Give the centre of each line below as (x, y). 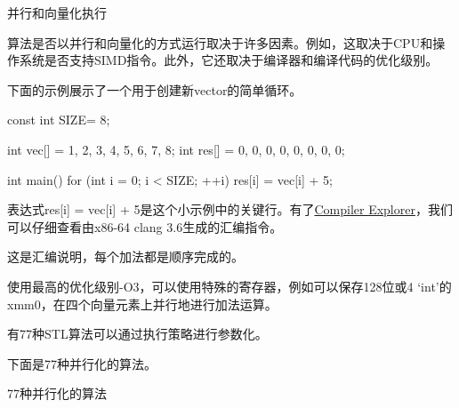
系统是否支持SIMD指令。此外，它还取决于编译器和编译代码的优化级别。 (229, 60)
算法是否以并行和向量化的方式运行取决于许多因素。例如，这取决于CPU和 (220, 42)
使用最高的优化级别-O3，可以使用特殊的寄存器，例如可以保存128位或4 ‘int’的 (229, 286)
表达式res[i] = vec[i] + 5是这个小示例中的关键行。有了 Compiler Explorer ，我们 (230, 209)
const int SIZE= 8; (59, 120)
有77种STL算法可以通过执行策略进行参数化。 (137, 334)
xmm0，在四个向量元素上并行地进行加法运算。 (142, 304)
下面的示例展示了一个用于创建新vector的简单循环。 (155, 89)
